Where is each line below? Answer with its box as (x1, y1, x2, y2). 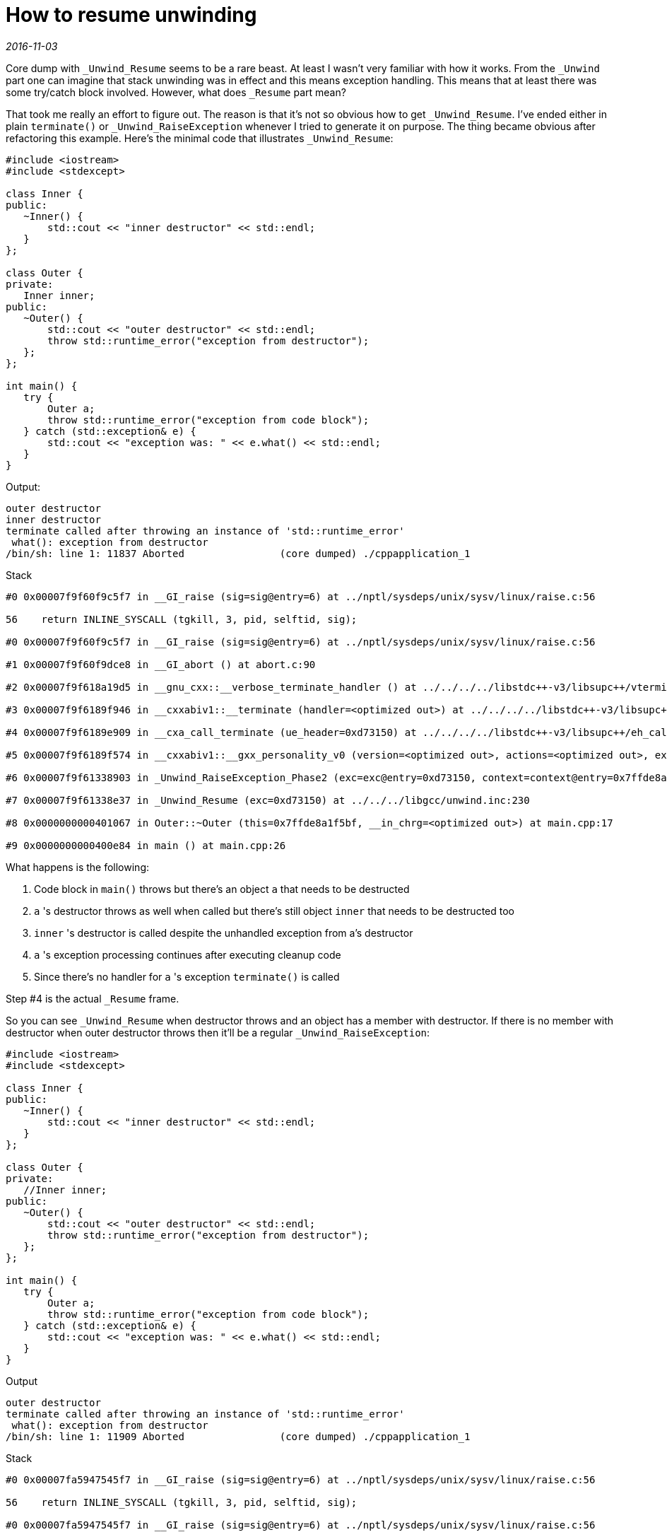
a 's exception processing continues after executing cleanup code (34, 948, 341, 961)
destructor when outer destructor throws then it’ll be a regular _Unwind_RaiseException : (6, 1026, 430, 1039)
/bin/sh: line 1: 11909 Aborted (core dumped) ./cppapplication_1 (6, 1430, 471, 1442)
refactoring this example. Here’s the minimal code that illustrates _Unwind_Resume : (6, 132, 394, 144)
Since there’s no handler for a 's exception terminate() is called (34, 970, 340, 983)
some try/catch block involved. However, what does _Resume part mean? (6, 86, 346, 98)
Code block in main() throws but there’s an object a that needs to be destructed (34, 882, 410, 895)
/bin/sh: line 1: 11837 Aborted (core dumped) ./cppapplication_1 (6, 547, 471, 559)
